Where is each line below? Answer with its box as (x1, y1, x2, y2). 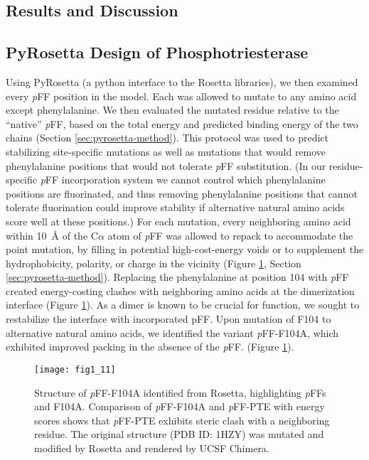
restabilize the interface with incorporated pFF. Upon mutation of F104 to (6, 311, 331, 326)
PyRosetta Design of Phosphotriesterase (6, 41, 309, 63)
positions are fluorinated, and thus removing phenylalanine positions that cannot (6, 186, 358, 200)
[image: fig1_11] (34, 364, 116, 375)
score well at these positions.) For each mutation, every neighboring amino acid (6, 213, 351, 228)
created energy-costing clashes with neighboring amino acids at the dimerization (6, 283, 355, 298)
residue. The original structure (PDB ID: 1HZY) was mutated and (34, 427, 324, 442)
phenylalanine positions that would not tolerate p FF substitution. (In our (6, 158, 326, 173)
